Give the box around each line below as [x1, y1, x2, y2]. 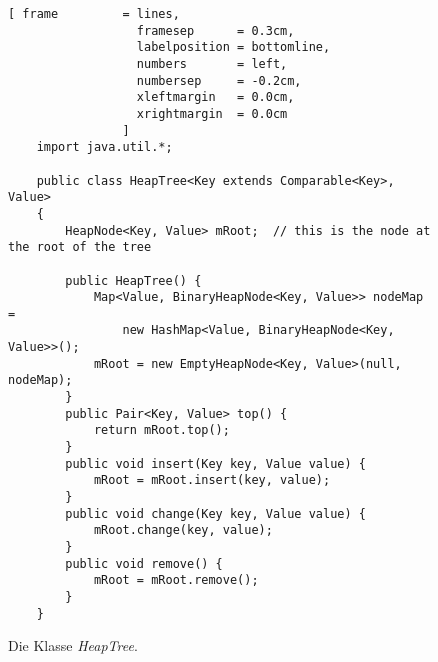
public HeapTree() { [65, 273, 202, 288]
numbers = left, [136, 56, 288, 71]
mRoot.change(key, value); [93, 523, 273, 538]
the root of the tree [8, 240, 152, 255]
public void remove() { [65, 556, 223, 571]
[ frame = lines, [8, 7, 180, 21]
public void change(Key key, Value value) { [65, 506, 366, 521]
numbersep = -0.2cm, [136, 73, 302, 88]
